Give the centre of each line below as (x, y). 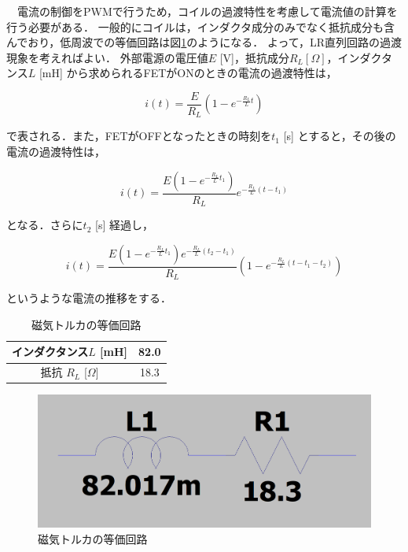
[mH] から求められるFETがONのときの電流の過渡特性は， (188, 73)
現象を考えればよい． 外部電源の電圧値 (107, 57)
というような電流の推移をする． (89, 298)
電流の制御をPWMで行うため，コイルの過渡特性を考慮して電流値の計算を (207, 11)
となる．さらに (45, 225)
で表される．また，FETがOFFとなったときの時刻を (139, 136)
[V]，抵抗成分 (254, 57)
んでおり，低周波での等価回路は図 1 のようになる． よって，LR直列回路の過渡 (204, 42)
